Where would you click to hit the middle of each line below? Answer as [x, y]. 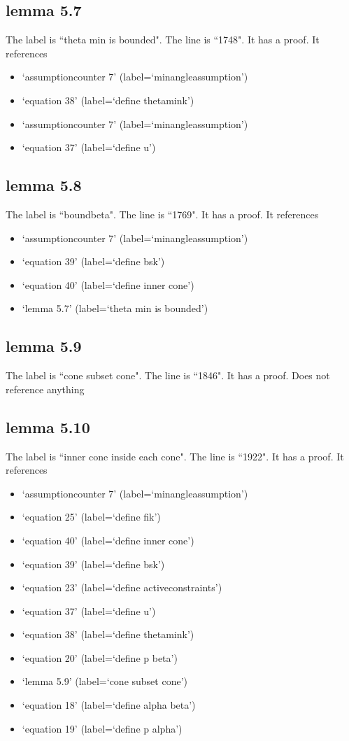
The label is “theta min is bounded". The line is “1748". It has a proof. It [163, 40]
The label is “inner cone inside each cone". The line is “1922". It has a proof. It [175, 456]
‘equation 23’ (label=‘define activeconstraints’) [122, 587]
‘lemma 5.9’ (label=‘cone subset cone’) [105, 681]
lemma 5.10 [48, 426]
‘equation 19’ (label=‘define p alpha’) [102, 728]
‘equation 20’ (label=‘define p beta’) [100, 657]
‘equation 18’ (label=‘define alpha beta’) [109, 705]
